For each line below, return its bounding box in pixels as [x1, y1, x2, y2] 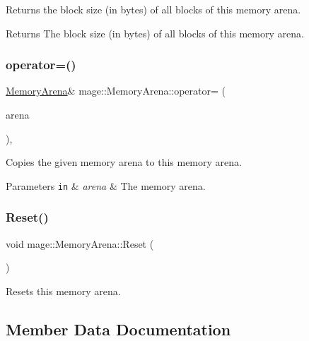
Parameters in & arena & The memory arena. [6, 178, 206, 193]
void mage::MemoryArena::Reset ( [6, 236, 154, 251]
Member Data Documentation [6, 318, 231, 340]
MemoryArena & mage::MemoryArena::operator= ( [6, 83, 226, 98]
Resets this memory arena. [6, 283, 121, 298]
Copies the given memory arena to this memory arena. [6, 155, 242, 169]
